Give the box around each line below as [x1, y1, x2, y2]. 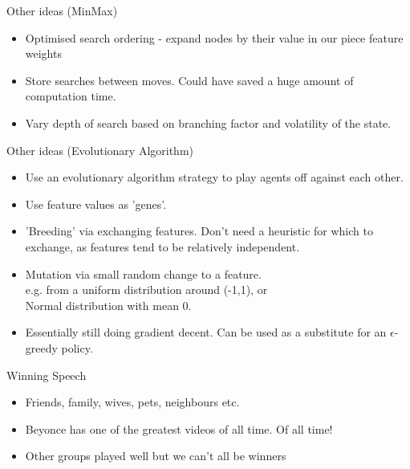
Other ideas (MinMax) [6, 2, 118, 18]
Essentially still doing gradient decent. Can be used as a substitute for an [25, 324, 387, 341]
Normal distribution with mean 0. [25, 296, 192, 313]
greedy [25, 339, 58, 356]
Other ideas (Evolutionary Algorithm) [6, 141, 193, 158]
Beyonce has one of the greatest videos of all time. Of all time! [25, 420, 333, 437]
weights [25, 45, 62, 62]
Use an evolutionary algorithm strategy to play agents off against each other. [25, 169, 404, 186]
